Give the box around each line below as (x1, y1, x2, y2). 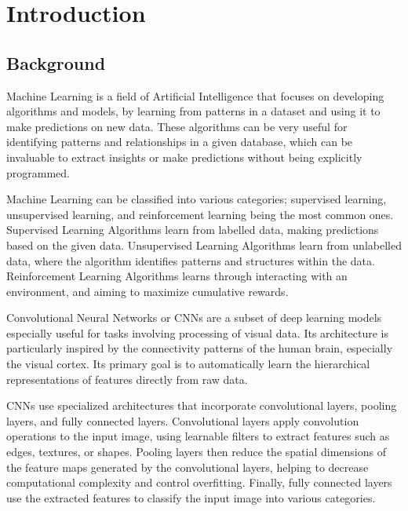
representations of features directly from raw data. (6, 370, 248, 387)
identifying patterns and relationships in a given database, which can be (6, 133, 353, 150)
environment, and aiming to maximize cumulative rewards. (6, 283, 289, 299)
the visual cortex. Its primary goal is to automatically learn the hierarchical (6, 356, 370, 372)
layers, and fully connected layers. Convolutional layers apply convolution (6, 412, 359, 429)
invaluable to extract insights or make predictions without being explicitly (6, 148, 362, 165)
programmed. (6, 164, 70, 181)
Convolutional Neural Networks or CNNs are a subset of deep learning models (6, 309, 382, 326)
